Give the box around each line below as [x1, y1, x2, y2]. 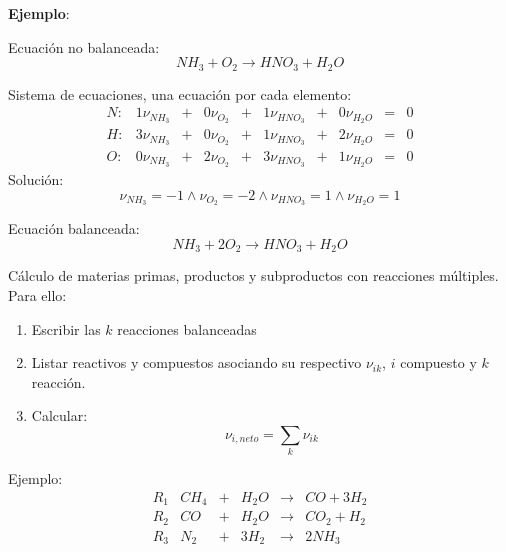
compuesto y [400, 352, 477, 373]
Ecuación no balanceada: [8, 36, 160, 57]
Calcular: [31, 405, 88, 426]
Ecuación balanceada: [8, 218, 140, 239]
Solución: [8, 168, 64, 189]
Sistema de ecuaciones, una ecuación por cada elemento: [8, 83, 352, 104]
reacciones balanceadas [117, 318, 257, 339]
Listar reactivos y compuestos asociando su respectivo [31, 352, 362, 373]
